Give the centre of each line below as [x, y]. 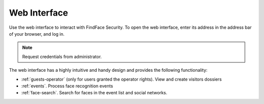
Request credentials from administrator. [62, 57]
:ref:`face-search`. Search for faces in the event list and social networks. [94, 93]
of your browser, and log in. [37, 34]
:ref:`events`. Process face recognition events [67, 86]
